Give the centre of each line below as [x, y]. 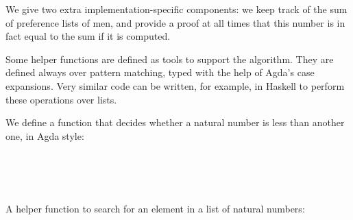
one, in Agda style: [45, 135]
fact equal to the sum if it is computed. [88, 36]
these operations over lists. [61, 99]
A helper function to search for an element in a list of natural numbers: [155, 209]
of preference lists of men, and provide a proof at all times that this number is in [175, 22]
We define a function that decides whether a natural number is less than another [175, 122]
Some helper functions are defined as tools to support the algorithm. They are [170, 59]
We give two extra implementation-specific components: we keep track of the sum [176, 9]
